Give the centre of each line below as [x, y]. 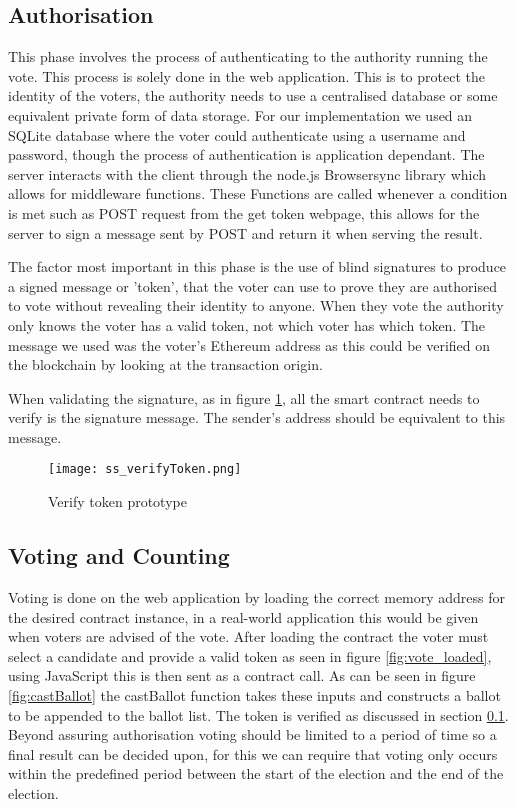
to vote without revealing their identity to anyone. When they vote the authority [256, 305]
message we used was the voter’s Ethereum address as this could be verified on [249, 344]
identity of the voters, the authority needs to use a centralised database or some [253, 95]
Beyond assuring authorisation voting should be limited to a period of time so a [252, 734]
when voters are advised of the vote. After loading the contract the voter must [248, 636]
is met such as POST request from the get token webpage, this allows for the [244, 212]
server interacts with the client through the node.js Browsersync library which [247, 173]
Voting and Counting [119, 555]
